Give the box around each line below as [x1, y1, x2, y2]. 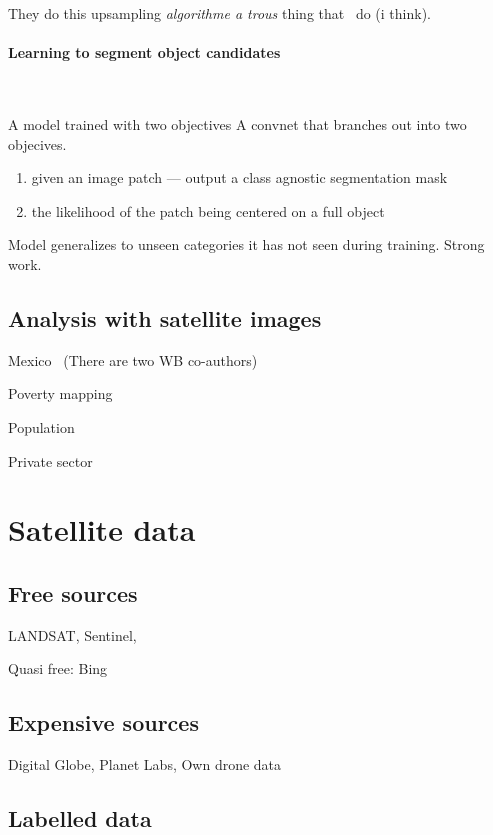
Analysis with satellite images [8, 302, 322, 333]
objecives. [8, 133, 67, 154]
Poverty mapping [8, 383, 113, 404]
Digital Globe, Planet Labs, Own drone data [8, 754, 282, 775]
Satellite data [8, 509, 196, 550]
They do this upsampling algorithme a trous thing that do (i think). [8, 3, 431, 23]
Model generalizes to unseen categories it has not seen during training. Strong [8, 234, 485, 255]
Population [8, 416, 75, 437]
